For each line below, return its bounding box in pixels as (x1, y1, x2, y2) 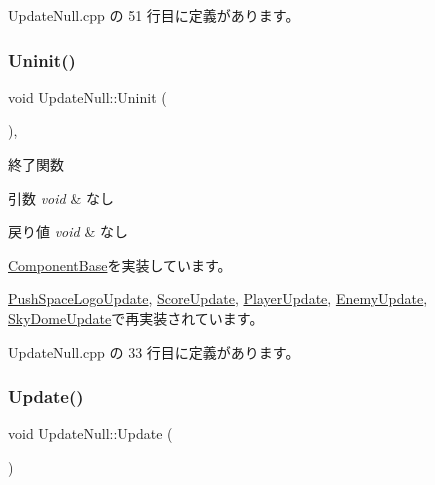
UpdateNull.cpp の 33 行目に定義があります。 (8, 341, 300, 362)
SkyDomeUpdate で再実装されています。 (8, 307, 264, 328)
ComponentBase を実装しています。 (8, 254, 232, 275)
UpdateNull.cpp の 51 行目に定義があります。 (8, 5, 300, 25)
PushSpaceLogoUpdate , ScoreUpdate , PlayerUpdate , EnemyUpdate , (8, 288, 428, 309)
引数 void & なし (8, 187, 114, 208)
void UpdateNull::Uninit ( (8, 86, 167, 107)
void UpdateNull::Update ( (8, 423, 173, 444)
